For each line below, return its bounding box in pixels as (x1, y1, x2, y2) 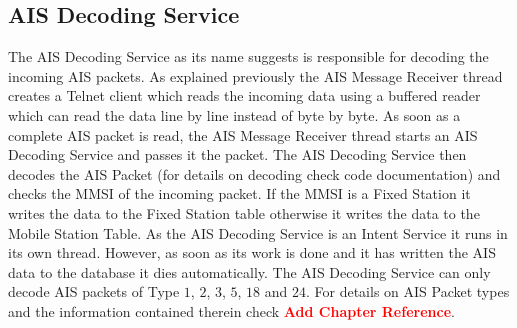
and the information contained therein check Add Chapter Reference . (8, 300, 455, 321)
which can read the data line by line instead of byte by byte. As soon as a (8, 104, 461, 125)
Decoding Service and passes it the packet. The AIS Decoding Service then (8, 144, 467, 165)
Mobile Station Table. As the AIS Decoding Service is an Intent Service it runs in (8, 222, 508, 243)
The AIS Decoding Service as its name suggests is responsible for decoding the (8, 46, 489, 67)
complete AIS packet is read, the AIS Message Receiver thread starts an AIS (8, 124, 478, 145)
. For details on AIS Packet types (305, 281, 510, 302)
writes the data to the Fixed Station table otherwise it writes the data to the (8, 202, 480, 223)
